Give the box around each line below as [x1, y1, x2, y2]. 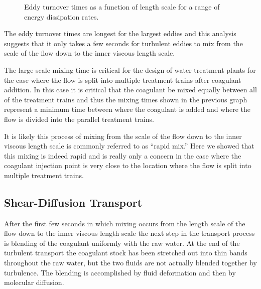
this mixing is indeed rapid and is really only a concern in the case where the [4, 150, 241, 161]
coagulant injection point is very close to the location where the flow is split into [4, 160, 251, 171]
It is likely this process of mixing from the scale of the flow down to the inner [4, 130, 242, 141]
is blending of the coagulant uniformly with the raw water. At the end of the [4, 237, 240, 248]
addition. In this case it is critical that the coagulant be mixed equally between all [4, 84, 257, 95]
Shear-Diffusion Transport [4, 194, 143, 210]
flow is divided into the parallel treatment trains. [4, 113, 154, 124]
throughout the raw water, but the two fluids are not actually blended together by [4, 257, 257, 268]
